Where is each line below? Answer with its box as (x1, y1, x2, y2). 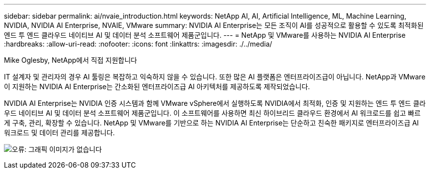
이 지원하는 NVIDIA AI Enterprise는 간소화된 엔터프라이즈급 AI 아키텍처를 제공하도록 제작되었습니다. (4, 82, 310, 91)
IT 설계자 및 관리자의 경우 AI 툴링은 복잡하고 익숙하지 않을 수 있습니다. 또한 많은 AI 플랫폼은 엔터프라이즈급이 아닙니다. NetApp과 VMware (4, 73, 426, 81)
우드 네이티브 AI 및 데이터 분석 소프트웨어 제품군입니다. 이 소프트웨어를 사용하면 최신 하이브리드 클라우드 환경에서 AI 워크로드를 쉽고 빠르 (4, 109, 421, 117)
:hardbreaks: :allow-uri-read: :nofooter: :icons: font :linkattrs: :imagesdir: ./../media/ (4, 40, 272, 48)
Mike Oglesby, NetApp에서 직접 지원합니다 (4, 56, 137, 64)
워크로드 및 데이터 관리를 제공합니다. (4, 128, 115, 137)
